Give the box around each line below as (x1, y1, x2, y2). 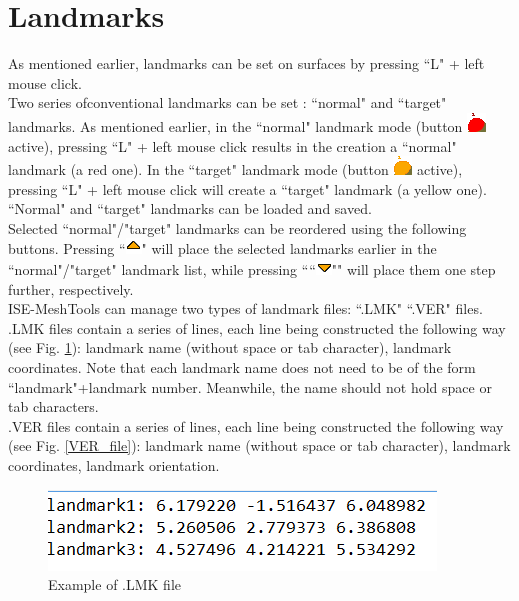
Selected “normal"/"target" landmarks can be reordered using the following (8, 217, 467, 238)
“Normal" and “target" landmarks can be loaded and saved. (8, 198, 372, 219)
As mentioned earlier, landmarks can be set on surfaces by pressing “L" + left (8, 53, 485, 74)
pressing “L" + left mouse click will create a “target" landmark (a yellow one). (8, 178, 487, 199)
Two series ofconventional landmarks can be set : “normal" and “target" (8, 92, 447, 113)
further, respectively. (8, 278, 134, 299)
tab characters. (8, 396, 99, 417)
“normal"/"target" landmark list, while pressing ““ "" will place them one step (8, 259, 496, 280)
